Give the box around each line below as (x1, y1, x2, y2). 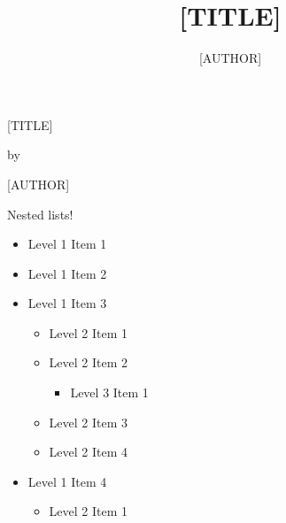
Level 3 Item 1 (70, 383, 149, 402)
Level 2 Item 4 (49, 442, 128, 461)
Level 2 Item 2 (49, 353, 128, 372)
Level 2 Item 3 (49, 412, 128, 431)
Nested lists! (7, 204, 73, 223)
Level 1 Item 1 (27, 235, 107, 253)
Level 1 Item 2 (27, 264, 107, 282)
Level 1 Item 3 (27, 294, 107, 312)
